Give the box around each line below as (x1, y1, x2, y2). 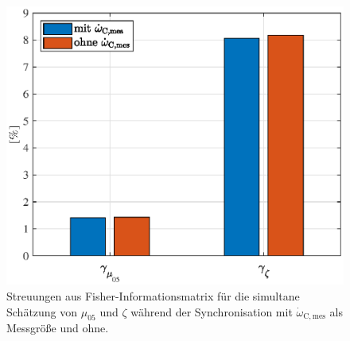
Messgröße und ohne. (6, 320, 109, 336)
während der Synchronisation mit (130, 303, 293, 320)
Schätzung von (6, 303, 78, 320)
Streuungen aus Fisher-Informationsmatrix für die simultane (6, 288, 300, 304)
